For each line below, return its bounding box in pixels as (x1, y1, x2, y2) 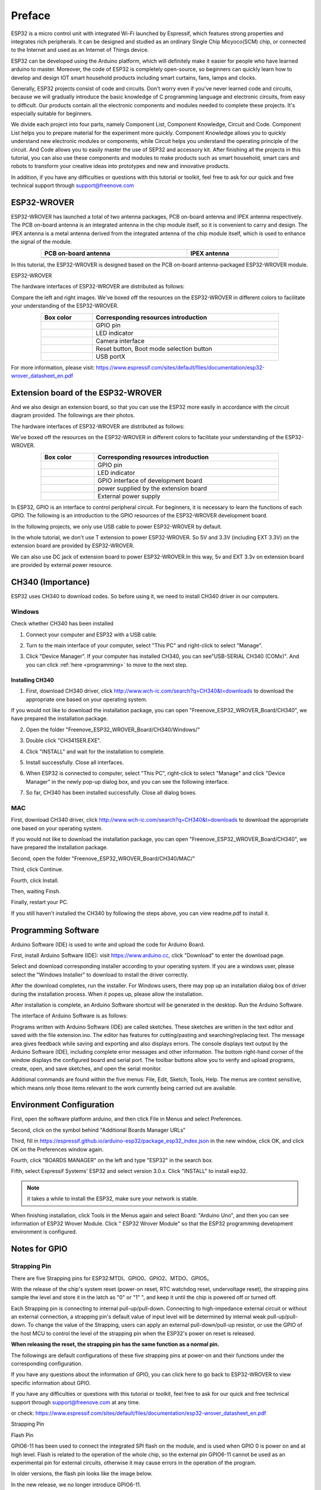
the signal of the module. (11, 238, 73, 246)
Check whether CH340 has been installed (11, 620, 114, 627)
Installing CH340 (11, 676, 54, 684)
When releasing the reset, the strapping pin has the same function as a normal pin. (11, 1341, 219, 1348)
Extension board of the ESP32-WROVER (11, 387, 162, 398)
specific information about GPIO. (11, 1379, 91, 1386)
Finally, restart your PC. (11, 899, 68, 906)
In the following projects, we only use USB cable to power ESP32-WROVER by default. (11, 523, 222, 530)
